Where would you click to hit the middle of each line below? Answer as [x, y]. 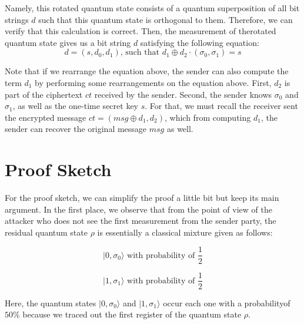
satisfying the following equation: [200, 42]
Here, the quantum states [51, 302]
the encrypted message [46, 117]
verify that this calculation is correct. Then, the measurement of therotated [141, 31]
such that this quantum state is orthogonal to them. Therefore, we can [166, 19]
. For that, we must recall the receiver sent [221, 106]
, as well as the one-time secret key [75, 106]
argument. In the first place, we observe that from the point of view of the [138, 209]
